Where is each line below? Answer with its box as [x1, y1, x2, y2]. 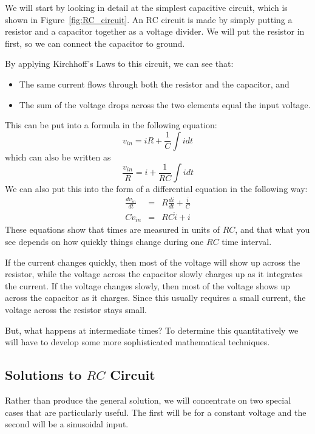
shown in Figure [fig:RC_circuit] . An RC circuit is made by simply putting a [5, 13, 293, 26]
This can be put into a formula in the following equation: [5, 119, 217, 131]
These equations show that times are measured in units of [5, 223, 220, 236]
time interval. [222, 235, 272, 248]
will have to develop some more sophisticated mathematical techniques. [5, 336, 270, 348]
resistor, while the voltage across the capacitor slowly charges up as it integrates [5, 267, 303, 280]
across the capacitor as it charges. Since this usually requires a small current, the [5, 291, 306, 304]
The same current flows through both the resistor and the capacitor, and [19, 77, 290, 90]
